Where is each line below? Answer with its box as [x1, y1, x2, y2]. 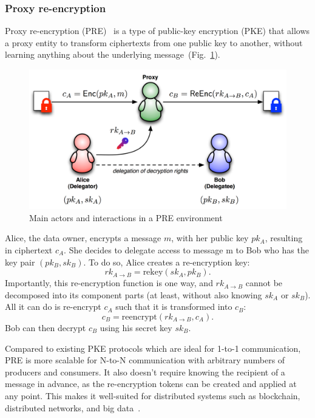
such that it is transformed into [115, 300, 232, 313]
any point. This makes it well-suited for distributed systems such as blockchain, [5, 389, 300, 402]
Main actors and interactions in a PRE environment [29, 211, 223, 224]
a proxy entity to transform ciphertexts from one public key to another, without [5, 36, 303, 49]
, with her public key [171, 231, 249, 244]
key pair [5, 255, 35, 268]
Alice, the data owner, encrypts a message [5, 231, 161, 244]
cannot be [245, 276, 283, 289]
